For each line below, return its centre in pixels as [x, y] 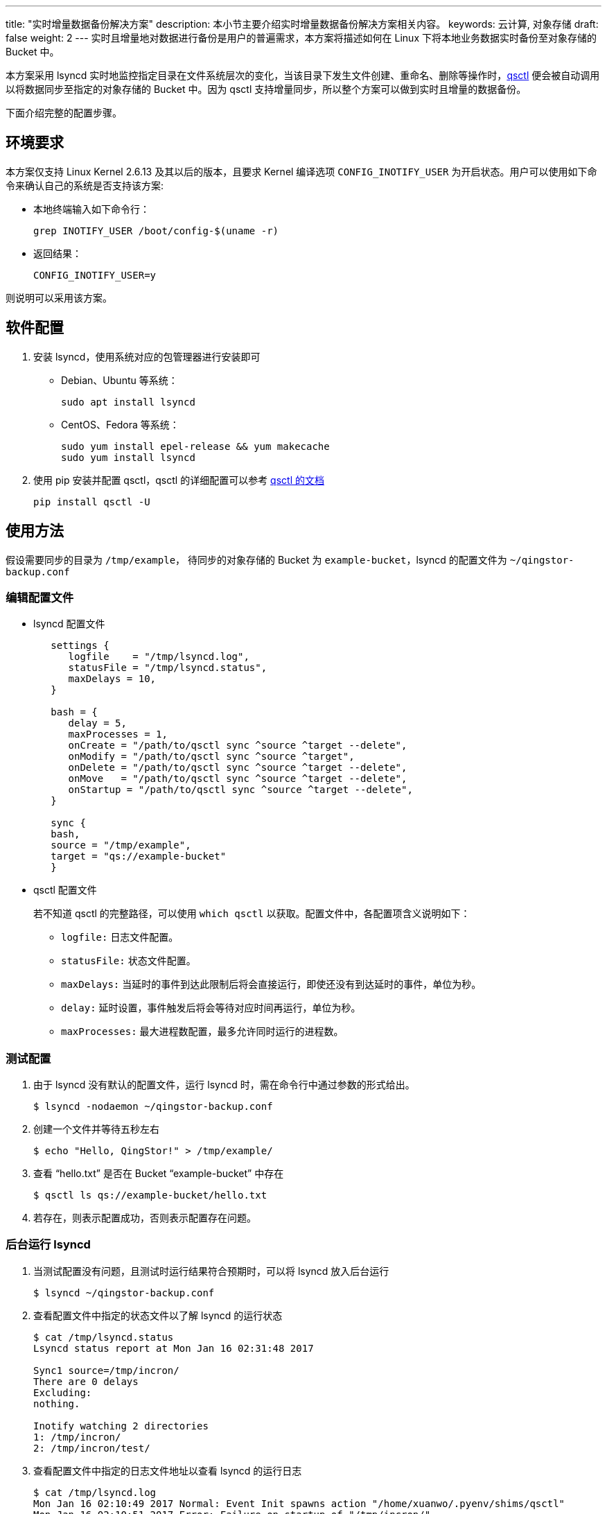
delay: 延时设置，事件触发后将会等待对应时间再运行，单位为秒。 [211, 1008]
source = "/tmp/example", [121, 845]
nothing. [57, 1403]
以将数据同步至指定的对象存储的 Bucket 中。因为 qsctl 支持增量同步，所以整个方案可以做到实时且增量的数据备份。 [266, 89]
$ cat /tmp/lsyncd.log [95, 1492]
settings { [80, 646]
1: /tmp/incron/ [77, 1437]
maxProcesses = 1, [118, 734]
